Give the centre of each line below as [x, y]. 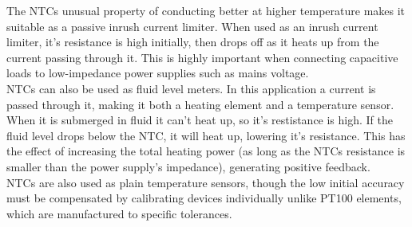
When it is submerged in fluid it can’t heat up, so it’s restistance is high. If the [200, 120]
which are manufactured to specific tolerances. [119, 213]
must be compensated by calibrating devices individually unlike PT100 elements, [204, 198]
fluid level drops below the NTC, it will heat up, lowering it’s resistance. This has [206, 135]
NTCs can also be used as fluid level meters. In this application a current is [191, 88]
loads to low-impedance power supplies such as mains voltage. [158, 73]
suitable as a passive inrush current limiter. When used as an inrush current [192, 26]
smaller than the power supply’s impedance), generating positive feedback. [188, 166]
